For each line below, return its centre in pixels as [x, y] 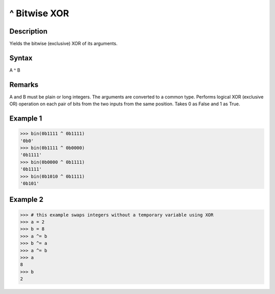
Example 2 [26, 200]
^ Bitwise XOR [39, 13]
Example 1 [26, 119]
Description [29, 31]
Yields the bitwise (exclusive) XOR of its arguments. [63, 44]
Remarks [24, 85]
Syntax [21, 58]
